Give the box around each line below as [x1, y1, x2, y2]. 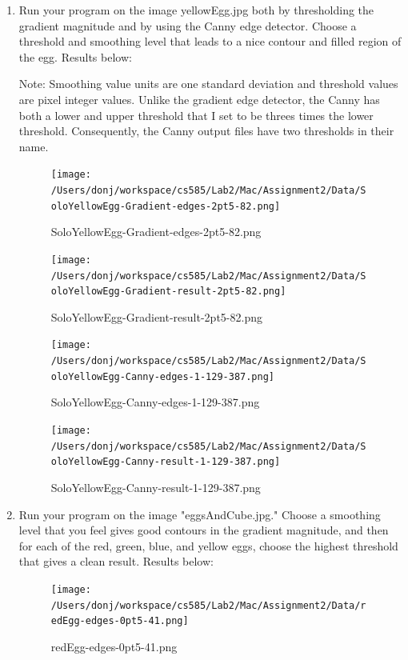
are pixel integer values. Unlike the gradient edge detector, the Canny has [18, 90, 380, 107]
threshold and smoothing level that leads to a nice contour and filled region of [18, 33, 402, 50]
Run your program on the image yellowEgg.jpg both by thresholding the [18, 2, 374, 18]
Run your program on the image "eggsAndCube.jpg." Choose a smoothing [18, 506, 381, 522]
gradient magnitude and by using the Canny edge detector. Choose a [18, 17, 357, 34]
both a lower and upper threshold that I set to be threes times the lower [18, 106, 374, 123]
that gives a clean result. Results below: [18, 553, 214, 570]
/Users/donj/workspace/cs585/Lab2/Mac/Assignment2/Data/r [50, 599, 366, 611]
